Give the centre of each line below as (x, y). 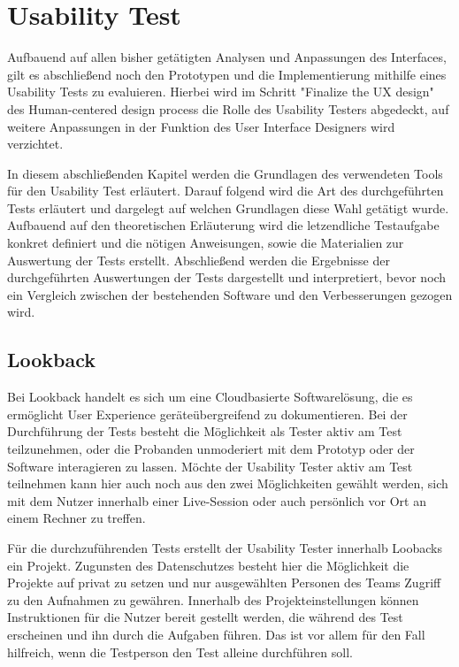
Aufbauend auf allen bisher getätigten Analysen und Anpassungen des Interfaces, (227, 57)
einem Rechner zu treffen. (76, 518)
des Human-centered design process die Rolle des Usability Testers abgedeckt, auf (228, 108)
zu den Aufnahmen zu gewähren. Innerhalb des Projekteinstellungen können (213, 599)
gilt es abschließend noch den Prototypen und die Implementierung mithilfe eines (227, 74)
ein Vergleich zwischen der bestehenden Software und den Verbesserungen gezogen (230, 294)
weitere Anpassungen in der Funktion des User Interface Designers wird (201, 126)
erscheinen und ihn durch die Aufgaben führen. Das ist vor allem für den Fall (216, 634)
